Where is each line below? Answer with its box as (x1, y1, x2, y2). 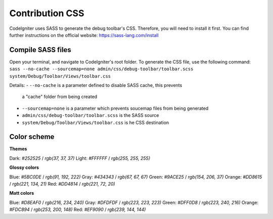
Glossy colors (9, 164, 39, 170)
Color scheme (9, 133, 55, 141)
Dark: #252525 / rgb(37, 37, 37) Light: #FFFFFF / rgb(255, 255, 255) (9, 155, 150, 161)
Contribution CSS (9, 8, 84, 19)
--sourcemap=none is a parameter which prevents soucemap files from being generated (22, 105, 209, 111)
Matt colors (9, 190, 34, 196)
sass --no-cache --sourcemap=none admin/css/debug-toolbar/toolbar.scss (9, 66, 194, 72)
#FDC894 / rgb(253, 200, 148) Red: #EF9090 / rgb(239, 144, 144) (9, 206, 146, 212)
